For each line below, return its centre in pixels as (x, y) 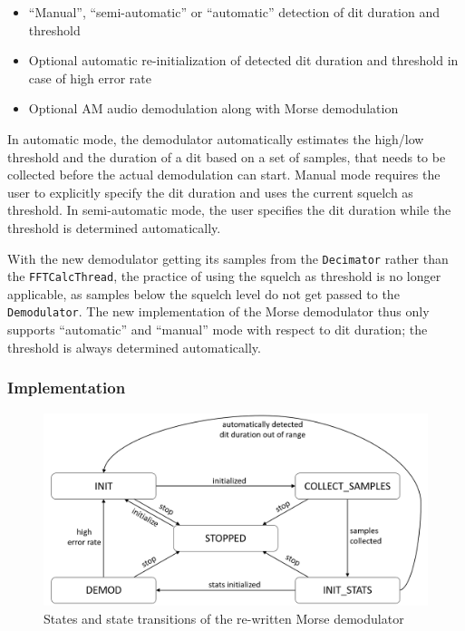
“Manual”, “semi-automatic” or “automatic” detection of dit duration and (234, 12)
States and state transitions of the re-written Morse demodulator (224, 618)
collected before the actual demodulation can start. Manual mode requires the (224, 175)
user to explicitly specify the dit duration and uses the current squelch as (210, 192)
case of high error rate (90, 78)
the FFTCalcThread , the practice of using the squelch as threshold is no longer (224, 276)
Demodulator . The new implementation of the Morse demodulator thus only (218, 311)
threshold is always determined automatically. (134, 347)
